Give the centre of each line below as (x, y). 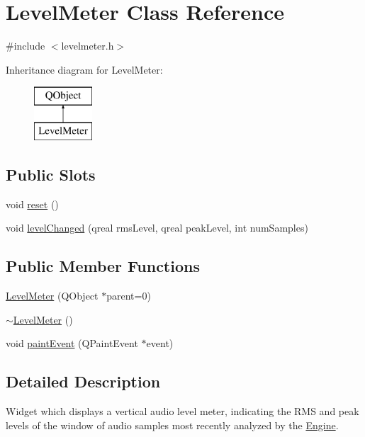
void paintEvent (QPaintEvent (72, 343)
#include (26, 46)
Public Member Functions (103, 266)
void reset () (32, 204)
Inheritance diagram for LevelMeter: (84, 69)
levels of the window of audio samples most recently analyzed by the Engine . (172, 425)
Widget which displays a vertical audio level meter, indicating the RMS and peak (182, 411)
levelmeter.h (88, 46)
